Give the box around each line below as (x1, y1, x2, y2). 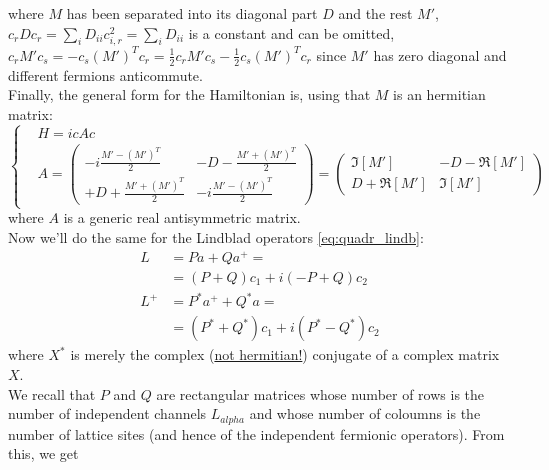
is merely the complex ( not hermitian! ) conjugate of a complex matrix (70, 344, 500, 365)
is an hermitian (393, 84, 486, 105)
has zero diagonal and (373, 44, 507, 65)
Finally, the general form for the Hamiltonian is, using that (8, 84, 371, 105)
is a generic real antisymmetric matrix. (63, 207, 301, 228)
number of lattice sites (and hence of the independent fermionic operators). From (8, 423, 505, 444)
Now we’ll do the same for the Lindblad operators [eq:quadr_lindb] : (8, 227, 424, 248)
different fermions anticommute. (8, 64, 203, 85)
